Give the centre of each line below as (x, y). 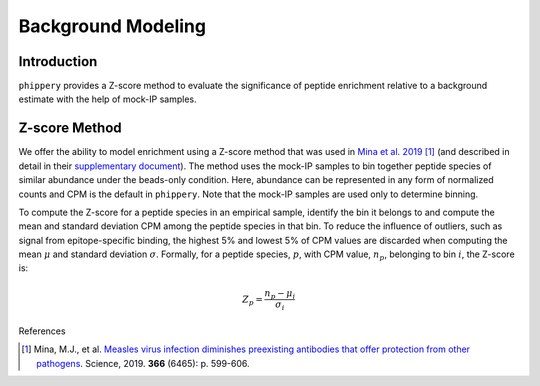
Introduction (58, 61)
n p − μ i (280, 294)
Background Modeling (112, 26)
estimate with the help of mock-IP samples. (107, 99)
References (42, 331)
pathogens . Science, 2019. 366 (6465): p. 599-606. (143, 363)
